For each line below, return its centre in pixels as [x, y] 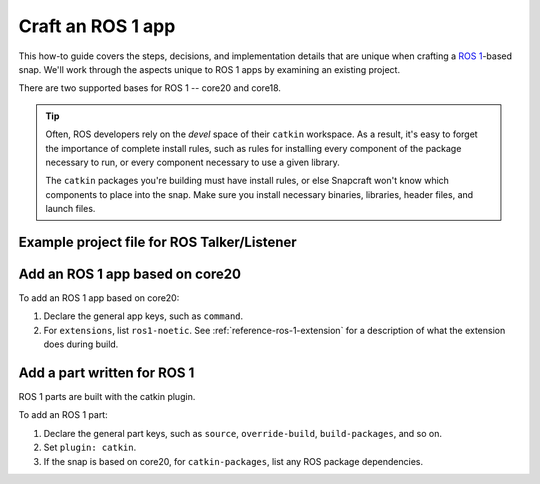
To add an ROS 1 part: [63, 415]
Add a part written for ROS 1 [106, 372]
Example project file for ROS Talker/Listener [157, 241]
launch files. [70, 209]
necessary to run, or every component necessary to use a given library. [192, 162]
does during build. [81, 344]
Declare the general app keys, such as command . [143, 316]
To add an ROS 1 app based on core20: [99, 297]
